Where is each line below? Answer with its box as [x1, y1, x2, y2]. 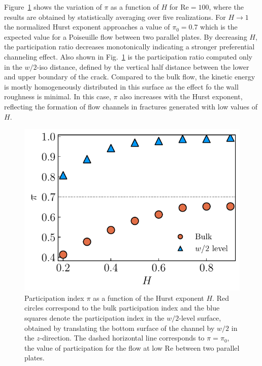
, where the [209, 2, 244, 12]
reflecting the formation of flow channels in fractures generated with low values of [4, 101, 257, 111]
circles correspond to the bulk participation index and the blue [24, 302, 220, 313]
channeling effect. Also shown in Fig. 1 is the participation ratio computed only [4, 51, 252, 62]
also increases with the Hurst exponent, [120, 91, 243, 102]
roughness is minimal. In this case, [4, 91, 111, 102]
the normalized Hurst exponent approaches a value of [4, 21, 170, 32]
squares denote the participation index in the [24, 312, 165, 323]
